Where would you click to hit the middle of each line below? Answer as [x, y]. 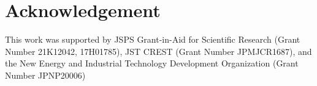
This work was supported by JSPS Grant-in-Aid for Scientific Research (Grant [153, 39]
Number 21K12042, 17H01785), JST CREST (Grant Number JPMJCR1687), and [158, 51]
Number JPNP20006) [45, 75]
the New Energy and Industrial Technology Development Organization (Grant [152, 63]
